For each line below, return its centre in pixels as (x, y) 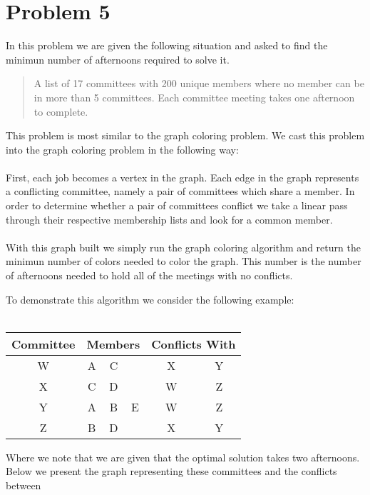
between (24, 485)
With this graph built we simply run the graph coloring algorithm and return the (183, 247)
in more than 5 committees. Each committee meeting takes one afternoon (194, 97)
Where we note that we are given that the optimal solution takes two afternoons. (183, 457)
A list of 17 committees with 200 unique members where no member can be (199, 83)
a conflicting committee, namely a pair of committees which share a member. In (180, 191)
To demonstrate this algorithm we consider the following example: (150, 299)
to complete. (61, 111)
